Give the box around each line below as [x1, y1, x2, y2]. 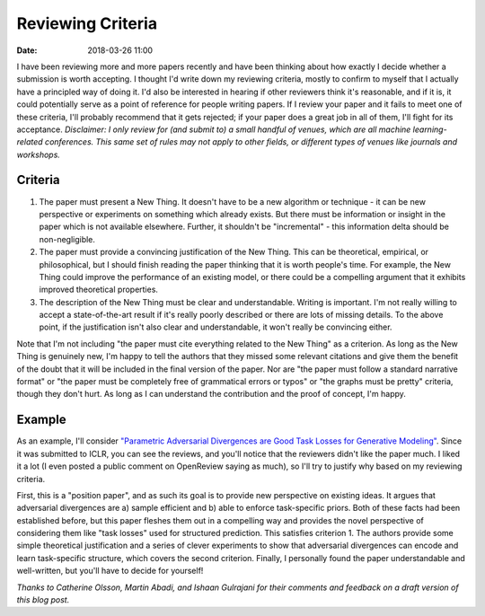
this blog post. [16, 594, 70, 605]
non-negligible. [39, 233, 96, 244]
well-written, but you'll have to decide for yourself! [16, 566, 204, 576]
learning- [412, 124, 448, 135]
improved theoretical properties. [39, 284, 159, 295]
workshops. [16, 149, 60, 160]
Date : [16, 45, 38, 56]
